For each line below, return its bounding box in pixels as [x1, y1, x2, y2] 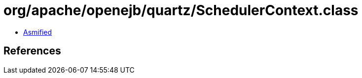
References [3, 45, 61, 57]
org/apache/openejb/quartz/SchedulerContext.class [3, 2, 359, 19]
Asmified [23, 27, 52, 36]
